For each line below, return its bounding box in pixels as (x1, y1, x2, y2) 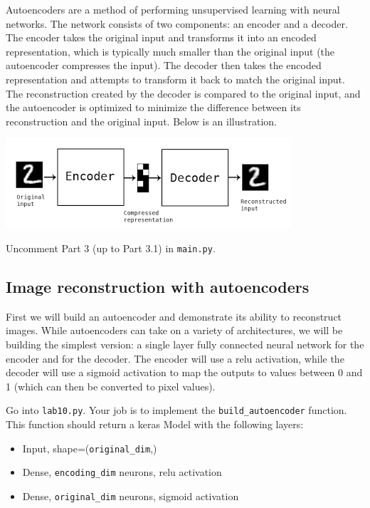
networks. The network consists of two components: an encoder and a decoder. (6, 16, 348, 31)
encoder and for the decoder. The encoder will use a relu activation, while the (6, 351, 344, 366)
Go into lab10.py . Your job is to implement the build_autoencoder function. (6, 403, 347, 418)
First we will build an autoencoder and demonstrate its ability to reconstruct (6, 309, 342, 323)
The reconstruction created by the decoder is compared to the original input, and (6, 85, 361, 100)
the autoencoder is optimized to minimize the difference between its (6, 100, 301, 115)
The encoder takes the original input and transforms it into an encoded (6, 30, 317, 45)
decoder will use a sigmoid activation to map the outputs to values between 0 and (6, 365, 363, 380)
